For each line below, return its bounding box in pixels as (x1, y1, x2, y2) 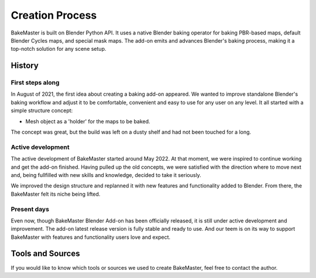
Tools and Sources (11, 249, 80, 259)
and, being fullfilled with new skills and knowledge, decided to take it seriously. (11, 171, 201, 178)
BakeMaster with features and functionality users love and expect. (11, 234, 171, 241)
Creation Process (11, 9, 97, 22)
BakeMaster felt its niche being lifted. (11, 190, 101, 197)
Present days (11, 205, 50, 213)
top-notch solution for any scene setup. (11, 46, 107, 53)
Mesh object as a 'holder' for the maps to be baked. (25, 117, 150, 125)
